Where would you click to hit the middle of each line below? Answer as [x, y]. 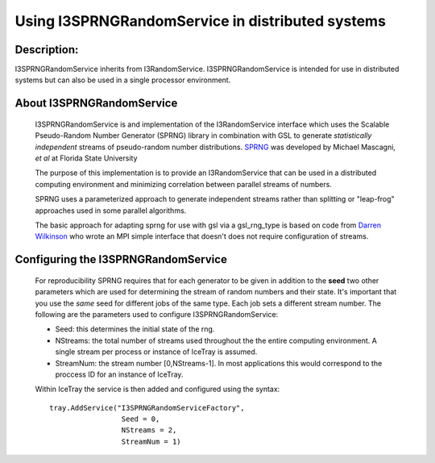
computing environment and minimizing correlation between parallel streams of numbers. [183, 184]
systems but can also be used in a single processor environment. [123, 80]
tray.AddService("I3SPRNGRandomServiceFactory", [147, 408]
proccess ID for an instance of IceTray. [119, 374]
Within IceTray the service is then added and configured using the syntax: [157, 389]
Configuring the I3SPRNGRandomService [121, 259]
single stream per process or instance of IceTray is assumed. [156, 352]
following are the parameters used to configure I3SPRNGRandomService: [157, 314]
